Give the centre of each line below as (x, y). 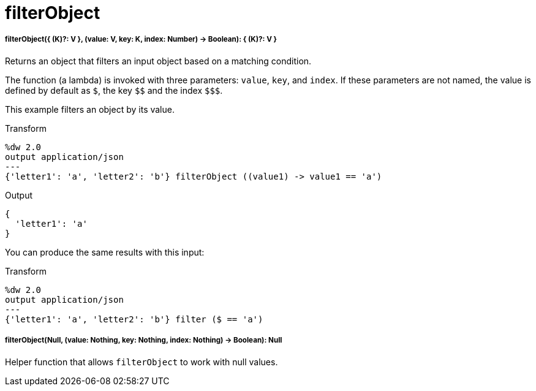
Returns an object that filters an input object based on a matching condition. (158, 61)
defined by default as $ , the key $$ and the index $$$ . (114, 90)
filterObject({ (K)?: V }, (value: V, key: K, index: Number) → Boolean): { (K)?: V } (141, 40)
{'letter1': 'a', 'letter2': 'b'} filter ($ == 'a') (134, 319)
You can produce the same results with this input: (105, 252)
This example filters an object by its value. (90, 109)
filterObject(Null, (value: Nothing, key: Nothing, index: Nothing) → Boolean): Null (144, 340)
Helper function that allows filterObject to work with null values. (142, 362)
